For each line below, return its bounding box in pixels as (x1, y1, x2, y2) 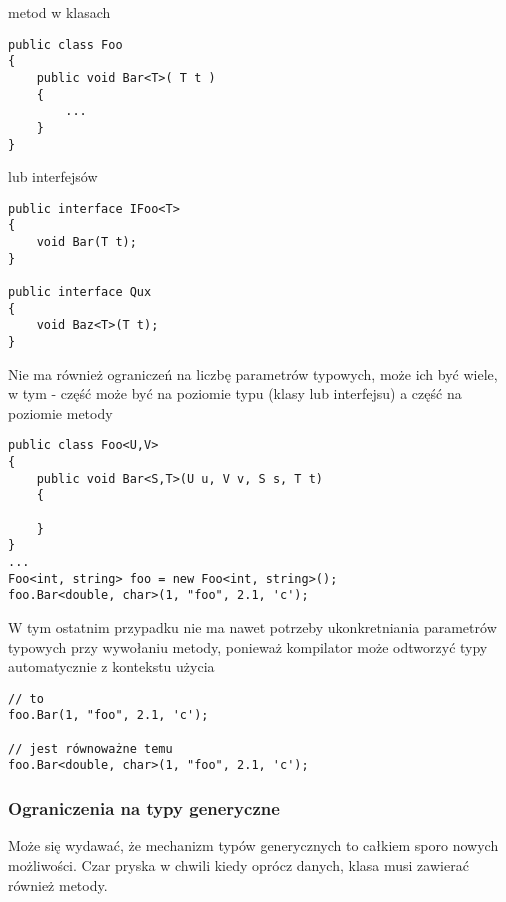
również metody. (8, 874, 108, 895)
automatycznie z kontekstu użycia (8, 656, 215, 677)
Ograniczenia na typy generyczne (8, 796, 280, 821)
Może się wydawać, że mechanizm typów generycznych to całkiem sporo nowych (8, 835, 499, 856)
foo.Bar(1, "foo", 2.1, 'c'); (8, 708, 209, 723)
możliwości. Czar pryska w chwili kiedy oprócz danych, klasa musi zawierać (8, 854, 469, 875)
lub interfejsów (8, 166, 98, 187)
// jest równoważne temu (8, 741, 173, 756)
